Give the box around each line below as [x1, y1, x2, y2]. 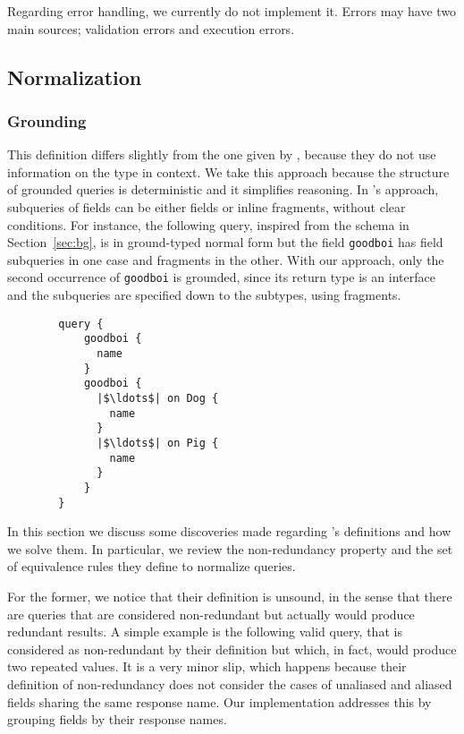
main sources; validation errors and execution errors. [7, 19, 295, 38]
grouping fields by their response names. [7, 710, 227, 729]
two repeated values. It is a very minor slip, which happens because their [7, 657, 407, 676]
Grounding [7, 109, 87, 132]
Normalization [7, 63, 142, 90]
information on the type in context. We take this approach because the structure [7, 162, 450, 181]
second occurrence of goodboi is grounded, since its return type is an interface [7, 268, 435, 286]
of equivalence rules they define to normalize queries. [7, 557, 296, 576]
